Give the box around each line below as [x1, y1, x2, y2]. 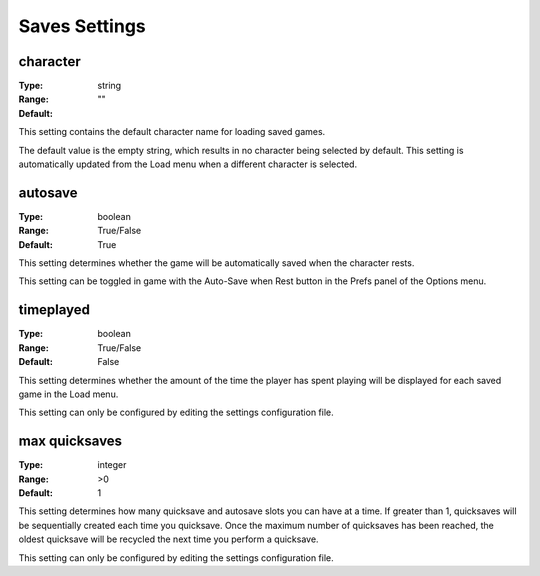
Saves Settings [18, 15, 146, 37]
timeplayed [18, 301, 90, 319]
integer [97, 459, 127, 471]
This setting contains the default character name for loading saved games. [18, 126, 326, 138]
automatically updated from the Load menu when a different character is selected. [18, 158, 358, 170]
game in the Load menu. [18, 388, 119, 400]
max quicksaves [18, 433, 123, 450]
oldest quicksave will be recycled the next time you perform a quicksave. [18, 533, 319, 545]
